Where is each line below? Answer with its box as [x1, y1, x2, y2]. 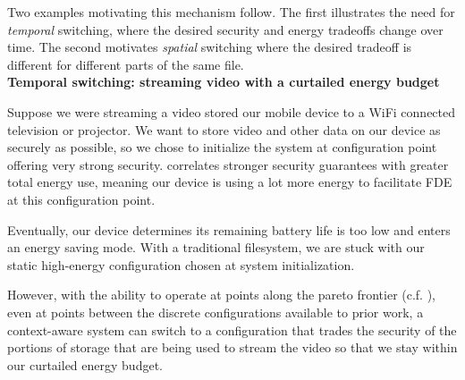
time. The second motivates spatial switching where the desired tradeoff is [7, 38, 412, 56]
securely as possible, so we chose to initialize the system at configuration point [7, 138, 437, 156]
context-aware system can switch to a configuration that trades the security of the [7, 320, 457, 339]
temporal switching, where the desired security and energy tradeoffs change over [7, 20, 444, 38]
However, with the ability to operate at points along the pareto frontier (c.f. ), [7, 285, 436, 304]
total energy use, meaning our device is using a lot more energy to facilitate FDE [7, 173, 452, 191]
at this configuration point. [7, 190, 156, 208]
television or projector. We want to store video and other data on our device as [7, 120, 441, 139]
